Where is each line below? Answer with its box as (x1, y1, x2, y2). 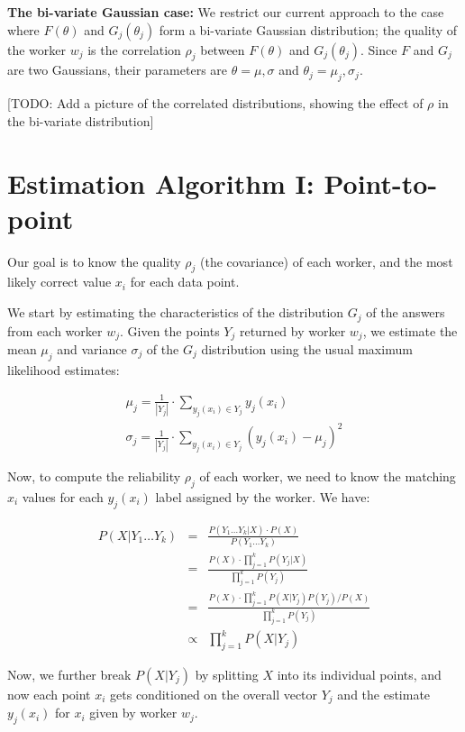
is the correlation (87, 40, 181, 59)
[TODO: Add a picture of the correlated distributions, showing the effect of (7, 94, 424, 113)
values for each (22, 487, 104, 506)
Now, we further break (7, 664, 132, 683)
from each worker (7, 321, 103, 340)
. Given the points (120, 321, 220, 340)
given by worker (89, 703, 178, 722)
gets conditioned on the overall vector (110, 684, 318, 703)
